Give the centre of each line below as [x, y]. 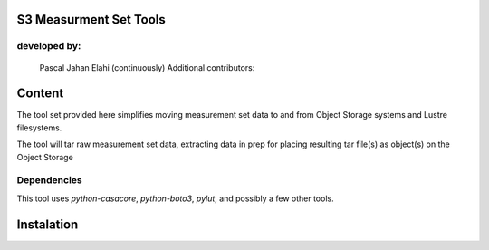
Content [40, 94]
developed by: [49, 46]
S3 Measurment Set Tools [91, 19]
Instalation [48, 224]
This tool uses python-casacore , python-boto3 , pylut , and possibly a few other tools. [175, 198]
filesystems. [39, 128]
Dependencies [50, 180]
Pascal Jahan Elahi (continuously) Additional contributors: [147, 67]
